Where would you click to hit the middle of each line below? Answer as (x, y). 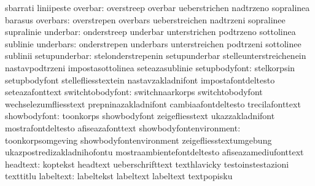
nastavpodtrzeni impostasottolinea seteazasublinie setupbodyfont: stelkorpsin (150, 67)
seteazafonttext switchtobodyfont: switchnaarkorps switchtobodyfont (134, 92)
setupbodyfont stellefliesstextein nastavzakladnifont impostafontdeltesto (140, 79)
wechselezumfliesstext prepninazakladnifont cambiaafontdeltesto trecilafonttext (153, 103)
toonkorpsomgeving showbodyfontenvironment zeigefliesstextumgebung (138, 140)
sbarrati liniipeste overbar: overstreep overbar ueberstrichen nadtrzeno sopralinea (157, 7)
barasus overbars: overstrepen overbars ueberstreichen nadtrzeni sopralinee (145, 19)
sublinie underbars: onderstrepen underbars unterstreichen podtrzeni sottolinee (153, 43)
